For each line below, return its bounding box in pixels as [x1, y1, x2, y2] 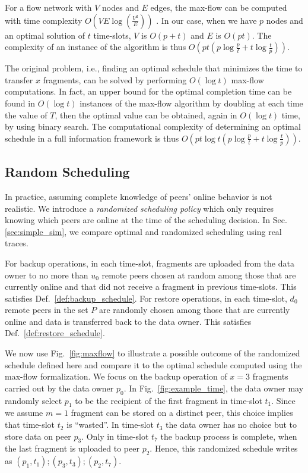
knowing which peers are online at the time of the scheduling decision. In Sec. [5, 214, 287, 226]
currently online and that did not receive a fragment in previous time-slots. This [5, 280, 297, 293]
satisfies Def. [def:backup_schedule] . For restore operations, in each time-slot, [5, 292, 287, 304]
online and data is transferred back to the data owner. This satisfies [5, 315, 252, 327]
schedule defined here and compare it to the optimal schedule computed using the [5, 358, 302, 371]
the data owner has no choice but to [166, 418, 297, 431]
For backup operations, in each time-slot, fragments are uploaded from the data [5, 256, 294, 269]
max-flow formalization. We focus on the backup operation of [5, 370, 227, 383]
